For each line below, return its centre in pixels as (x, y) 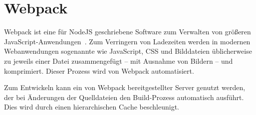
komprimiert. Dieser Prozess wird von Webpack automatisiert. (99, 70)
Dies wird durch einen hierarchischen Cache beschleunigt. (92, 107)
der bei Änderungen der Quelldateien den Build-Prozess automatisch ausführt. (124, 97)
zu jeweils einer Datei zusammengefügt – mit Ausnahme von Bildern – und (119, 60)
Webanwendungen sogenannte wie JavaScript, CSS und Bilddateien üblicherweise (128, 51)
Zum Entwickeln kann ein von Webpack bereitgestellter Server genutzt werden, (125, 87)
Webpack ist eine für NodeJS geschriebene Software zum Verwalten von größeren (128, 32)
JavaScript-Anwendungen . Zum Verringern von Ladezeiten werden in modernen (127, 41)
